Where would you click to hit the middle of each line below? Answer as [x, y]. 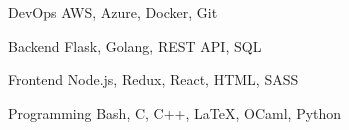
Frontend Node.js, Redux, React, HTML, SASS [153, 79]
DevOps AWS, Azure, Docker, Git [113, 12]
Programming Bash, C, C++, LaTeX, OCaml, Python [175, 112]
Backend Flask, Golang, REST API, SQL [135, 45]
